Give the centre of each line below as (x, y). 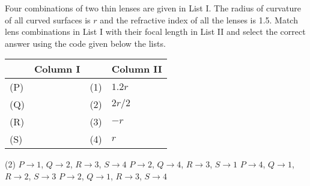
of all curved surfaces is (48, 19)
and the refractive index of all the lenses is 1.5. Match (199, 19)
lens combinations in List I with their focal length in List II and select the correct (155, 31)
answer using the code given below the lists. (85, 43)
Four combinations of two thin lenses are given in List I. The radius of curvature (153, 8)
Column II (137, 69)
